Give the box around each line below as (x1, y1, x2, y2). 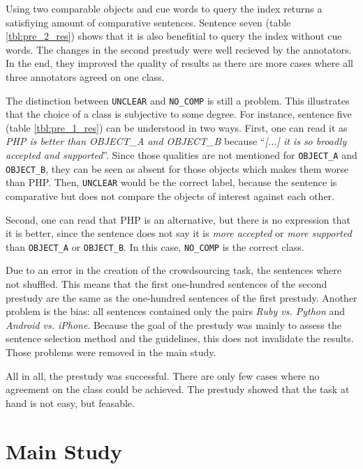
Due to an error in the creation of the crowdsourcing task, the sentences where (6, 263, 342, 277)
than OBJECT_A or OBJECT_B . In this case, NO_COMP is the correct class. (6, 239, 304, 254)
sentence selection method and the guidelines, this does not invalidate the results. (6, 331, 354, 346)
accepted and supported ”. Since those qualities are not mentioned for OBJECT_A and (6, 148, 357, 162)
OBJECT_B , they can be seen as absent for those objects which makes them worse (6, 161, 349, 176)
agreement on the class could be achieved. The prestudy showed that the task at (6, 382, 350, 397)
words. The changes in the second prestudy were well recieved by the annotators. (6, 42, 352, 56)
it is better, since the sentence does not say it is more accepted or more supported (6, 226, 352, 240)
